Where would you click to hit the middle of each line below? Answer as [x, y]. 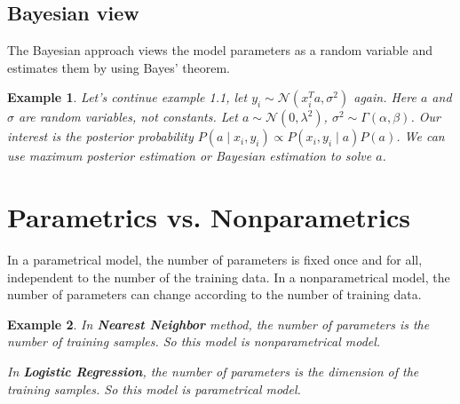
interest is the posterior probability [100, 136]
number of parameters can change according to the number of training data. [214, 294]
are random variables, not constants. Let [128, 117]
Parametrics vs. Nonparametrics [209, 217]
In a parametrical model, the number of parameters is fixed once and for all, [215, 260]
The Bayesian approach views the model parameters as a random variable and [220, 50]
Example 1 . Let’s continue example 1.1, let [127, 97]
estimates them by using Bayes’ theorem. [119, 67]
